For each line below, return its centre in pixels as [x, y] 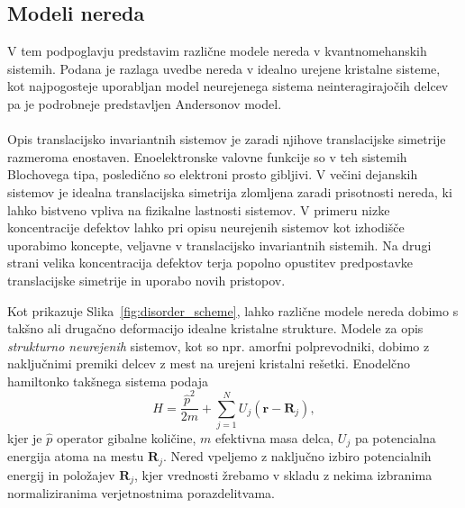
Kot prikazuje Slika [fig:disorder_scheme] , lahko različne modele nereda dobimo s [233, 310]
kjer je [25, 438]
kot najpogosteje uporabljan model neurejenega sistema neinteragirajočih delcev [228, 86]
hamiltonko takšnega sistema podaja [108, 381]
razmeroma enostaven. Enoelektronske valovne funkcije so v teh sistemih [207, 156]
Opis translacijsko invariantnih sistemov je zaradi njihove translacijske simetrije [227, 139]
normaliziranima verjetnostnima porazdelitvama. [141, 493]
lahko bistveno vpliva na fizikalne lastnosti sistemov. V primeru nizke [199, 209]
